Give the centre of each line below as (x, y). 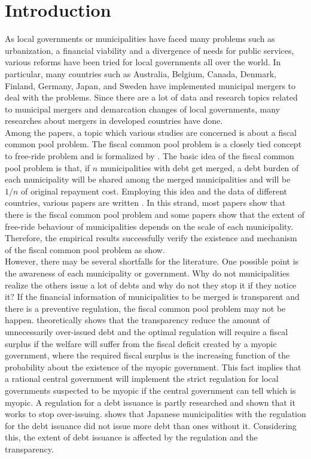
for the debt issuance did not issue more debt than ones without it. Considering (151, 425)
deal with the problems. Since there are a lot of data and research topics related (151, 97)
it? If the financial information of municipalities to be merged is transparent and (152, 297)
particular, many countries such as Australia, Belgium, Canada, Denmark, (141, 73)
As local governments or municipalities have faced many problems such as (140, 39)
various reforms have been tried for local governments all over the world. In (143, 62)
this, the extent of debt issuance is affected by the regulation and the (131, 437)
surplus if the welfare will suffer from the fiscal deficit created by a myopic (141, 343)
